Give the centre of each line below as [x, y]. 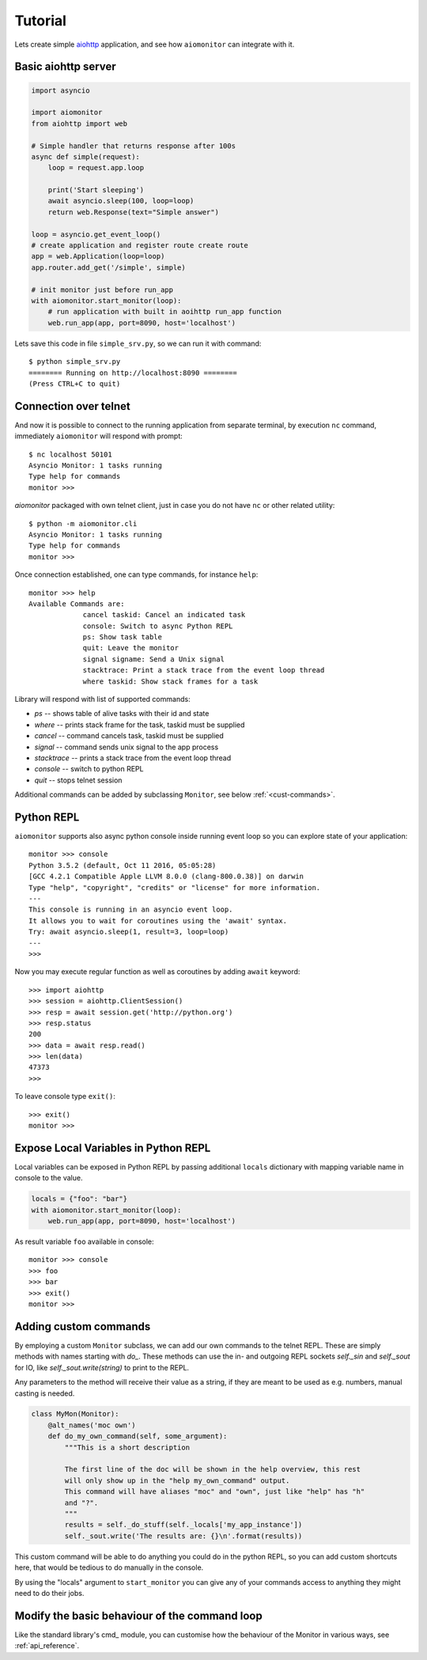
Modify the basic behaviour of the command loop [138, 1615]
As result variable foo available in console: [84, 1241]
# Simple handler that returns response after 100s [134, 146]
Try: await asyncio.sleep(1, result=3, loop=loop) [129, 932]
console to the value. [49, 1178]
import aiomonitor [67, 112]
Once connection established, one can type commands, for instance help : [136, 574]
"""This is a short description [127, 1447]
